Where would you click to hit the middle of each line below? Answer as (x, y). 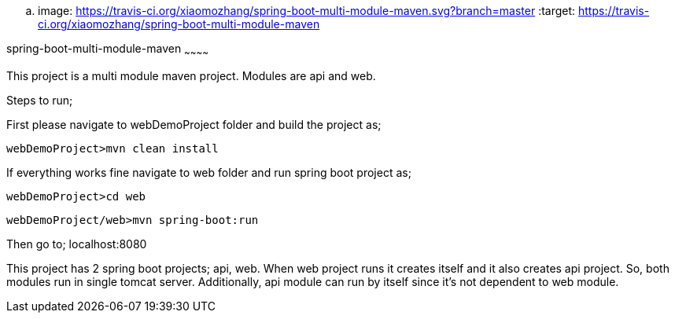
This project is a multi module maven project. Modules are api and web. (191, 75)
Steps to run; (40, 100)
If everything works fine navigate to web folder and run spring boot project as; (209, 172)
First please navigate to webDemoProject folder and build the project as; (194, 124)
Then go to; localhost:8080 (77, 244)
